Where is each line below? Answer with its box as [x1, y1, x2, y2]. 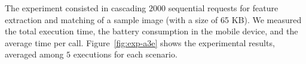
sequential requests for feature [168, 2, 279, 14]
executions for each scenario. [73, 48, 178, 60]
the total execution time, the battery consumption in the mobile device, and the [5, 25, 298, 37]
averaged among [5, 48, 64, 60]
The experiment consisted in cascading [5, 2, 146, 14]
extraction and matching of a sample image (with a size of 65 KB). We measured [5, 13, 302, 25]
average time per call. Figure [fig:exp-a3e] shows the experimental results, [5, 36, 275, 49]
